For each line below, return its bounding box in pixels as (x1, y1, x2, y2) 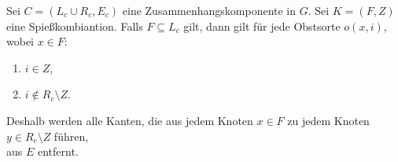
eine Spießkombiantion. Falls (6, 17, 143, 34)
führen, (53, 127, 89, 144)
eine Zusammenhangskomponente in (122, 2, 297, 18)
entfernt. (37, 143, 79, 160)
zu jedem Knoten (287, 112, 370, 128)
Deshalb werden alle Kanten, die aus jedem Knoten (6, 112, 253, 128)
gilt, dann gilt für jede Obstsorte (183, 17, 341, 34)
